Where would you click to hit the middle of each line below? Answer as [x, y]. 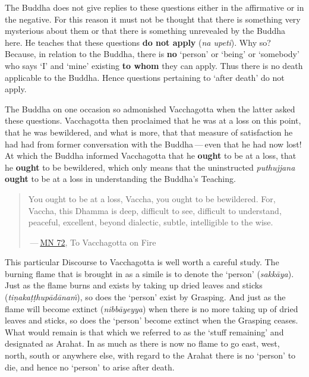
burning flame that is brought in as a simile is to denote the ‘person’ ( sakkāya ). [149, 273]
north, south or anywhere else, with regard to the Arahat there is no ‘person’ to [150, 355]
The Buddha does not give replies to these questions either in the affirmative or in [154, 7]
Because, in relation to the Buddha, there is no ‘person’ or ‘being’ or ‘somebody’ [152, 54]
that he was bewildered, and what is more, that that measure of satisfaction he [149, 132]
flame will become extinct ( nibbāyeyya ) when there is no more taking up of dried [152, 308]
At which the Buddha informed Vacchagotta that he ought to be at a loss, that [151, 155]
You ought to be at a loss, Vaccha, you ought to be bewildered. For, [152, 198]
